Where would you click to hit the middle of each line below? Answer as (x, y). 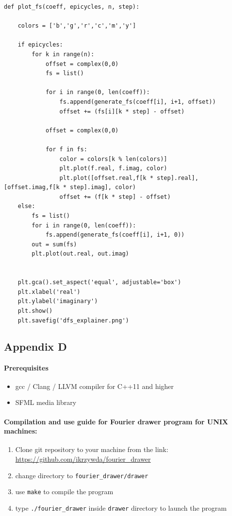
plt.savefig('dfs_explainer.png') (73, 320)
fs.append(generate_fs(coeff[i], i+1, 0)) (115, 235)
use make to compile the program (64, 492)
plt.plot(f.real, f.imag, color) (113, 169)
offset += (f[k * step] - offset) (115, 197)
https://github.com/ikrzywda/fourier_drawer (83, 459)
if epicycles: (40, 45)
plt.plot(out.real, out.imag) (80, 254)
